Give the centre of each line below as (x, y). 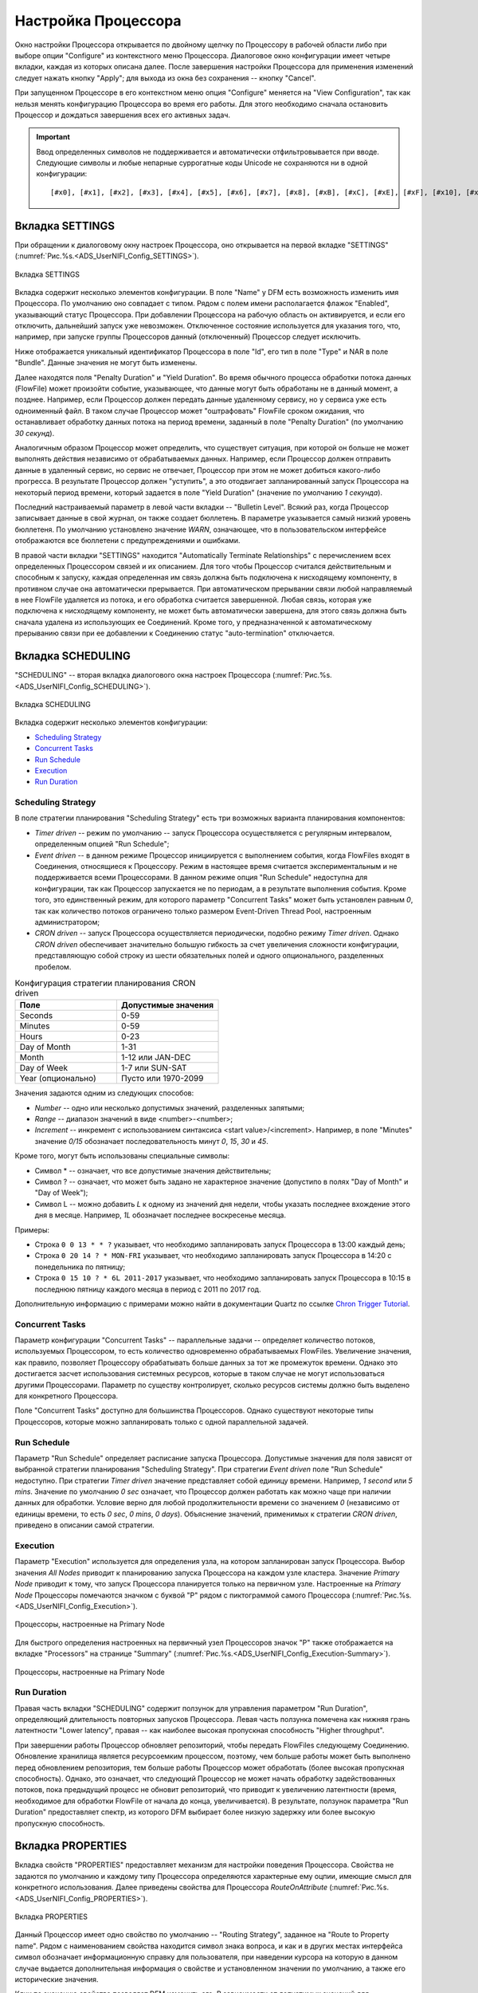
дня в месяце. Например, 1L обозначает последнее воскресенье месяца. (161, 1215)
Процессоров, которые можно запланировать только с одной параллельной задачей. (162, 1421)
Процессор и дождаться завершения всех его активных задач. (123, 115)
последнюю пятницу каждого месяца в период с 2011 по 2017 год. (148, 1289)
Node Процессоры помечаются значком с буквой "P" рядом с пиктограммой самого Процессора (182, 1595)
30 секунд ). (35, 433)
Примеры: (32, 1230)
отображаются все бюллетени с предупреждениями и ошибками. (127, 541)
